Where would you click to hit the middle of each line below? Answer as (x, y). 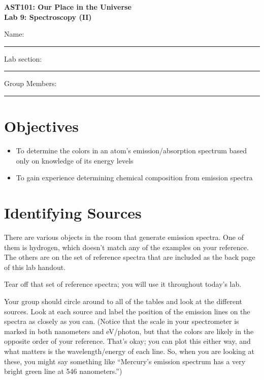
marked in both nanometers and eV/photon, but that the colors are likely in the (129, 331)
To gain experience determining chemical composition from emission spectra (134, 178)
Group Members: (30, 83)
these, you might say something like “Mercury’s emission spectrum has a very (125, 361)
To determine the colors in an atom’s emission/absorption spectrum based (131, 151)
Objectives (41, 126)
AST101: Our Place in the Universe (68, 7)
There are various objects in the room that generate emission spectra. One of (124, 237)
